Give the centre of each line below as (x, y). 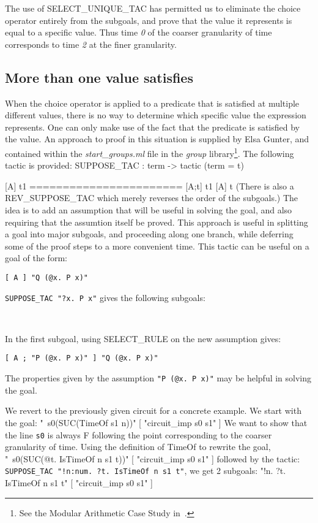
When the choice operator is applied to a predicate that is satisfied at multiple (152, 103)
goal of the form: (36, 258)
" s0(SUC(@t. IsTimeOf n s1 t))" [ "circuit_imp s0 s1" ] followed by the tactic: (153, 458)
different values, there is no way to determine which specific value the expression (156, 115)
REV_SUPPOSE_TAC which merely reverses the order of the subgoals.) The (152, 198)
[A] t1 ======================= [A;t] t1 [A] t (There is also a (150, 185)
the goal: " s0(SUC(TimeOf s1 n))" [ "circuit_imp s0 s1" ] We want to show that (156, 422)
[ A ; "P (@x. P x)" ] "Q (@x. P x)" (82, 358)
